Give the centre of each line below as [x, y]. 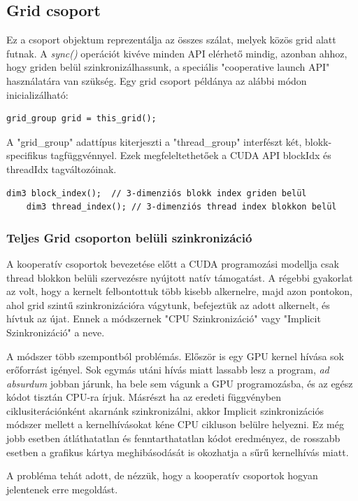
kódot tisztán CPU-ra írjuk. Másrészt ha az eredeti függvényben [144, 397]
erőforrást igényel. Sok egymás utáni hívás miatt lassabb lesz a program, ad [168, 370]
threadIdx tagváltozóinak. [62, 169]
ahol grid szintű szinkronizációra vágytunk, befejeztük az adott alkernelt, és [168, 304]
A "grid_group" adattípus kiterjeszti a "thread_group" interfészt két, [154, 141]
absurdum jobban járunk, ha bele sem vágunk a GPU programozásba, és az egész [180, 383]
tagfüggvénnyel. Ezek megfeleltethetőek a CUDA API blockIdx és [191, 155]
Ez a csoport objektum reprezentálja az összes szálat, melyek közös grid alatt [171, 40]
